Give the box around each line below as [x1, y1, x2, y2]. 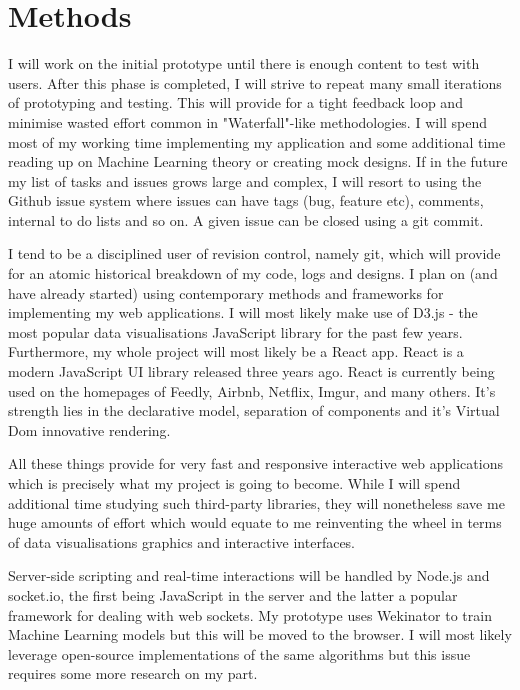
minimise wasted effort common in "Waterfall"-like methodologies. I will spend [8, 111, 488, 132]
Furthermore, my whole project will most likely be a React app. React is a [8, 341, 464, 362]
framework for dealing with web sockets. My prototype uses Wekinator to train [8, 604, 492, 625]
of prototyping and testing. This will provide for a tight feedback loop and [8, 92, 463, 113]
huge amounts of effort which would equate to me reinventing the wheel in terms [8, 512, 502, 533]
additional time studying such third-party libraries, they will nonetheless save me [8, 492, 505, 513]
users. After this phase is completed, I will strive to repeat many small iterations [8, 72, 502, 93]
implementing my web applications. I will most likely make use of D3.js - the [8, 302, 478, 323]
